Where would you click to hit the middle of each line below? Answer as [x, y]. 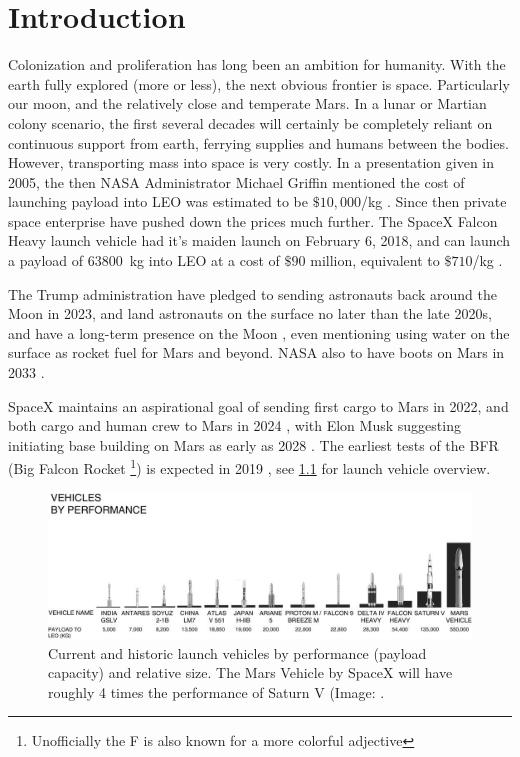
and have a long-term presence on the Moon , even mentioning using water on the [259, 332]
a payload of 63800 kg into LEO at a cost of [144, 260]
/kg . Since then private [433, 201]
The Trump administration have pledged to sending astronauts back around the [252, 293]
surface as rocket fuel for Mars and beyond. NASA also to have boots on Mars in [256, 352]
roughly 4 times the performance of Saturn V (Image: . [216, 691]
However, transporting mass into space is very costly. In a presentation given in [251, 162]
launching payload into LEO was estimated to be [158, 201]
